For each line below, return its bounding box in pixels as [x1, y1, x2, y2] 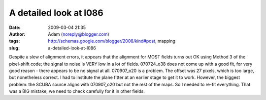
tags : [9, 38, 20, 44]
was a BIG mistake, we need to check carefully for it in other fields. [9, 88, 145, 94]
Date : [9, 25, 21, 30]
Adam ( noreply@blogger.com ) [48, 31, 109, 37]
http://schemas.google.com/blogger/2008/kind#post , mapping [48, 38, 176, 44]
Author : [9, 31, 26, 37]
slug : [9, 45, 20, 51]
